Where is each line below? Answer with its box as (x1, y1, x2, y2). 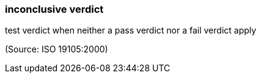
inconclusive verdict (5, 3, 104, 15)
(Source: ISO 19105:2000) (5, 44, 108, 55)
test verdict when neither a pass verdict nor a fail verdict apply (5, 25, 257, 36)
